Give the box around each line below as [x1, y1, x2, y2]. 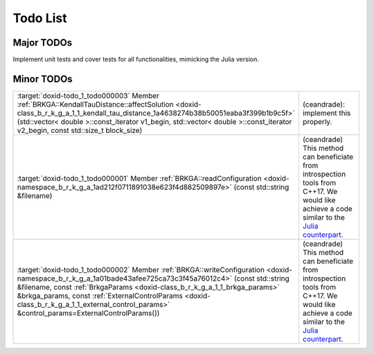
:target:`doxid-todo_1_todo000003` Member [17, 91, 159, 100]
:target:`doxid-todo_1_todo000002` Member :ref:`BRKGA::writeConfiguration [17, 265, 265, 274]
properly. [302, 116, 332, 126]
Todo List [12, 10, 67, 26]
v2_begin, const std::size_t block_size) [17, 125, 143, 135]
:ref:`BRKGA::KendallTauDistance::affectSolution [17, 99, 175, 109]
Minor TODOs [12, 73, 73, 85]
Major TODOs [12, 37, 73, 48]
